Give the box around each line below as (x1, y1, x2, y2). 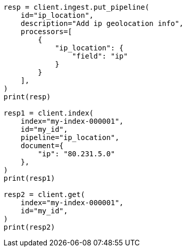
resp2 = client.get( (4, 190, 85, 199)
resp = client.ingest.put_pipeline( (4, 3, 149, 11)
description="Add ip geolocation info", (20, 19, 184, 27)
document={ (20, 142, 64, 150)
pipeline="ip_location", (20, 133, 119, 142)
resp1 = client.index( (4, 109, 94, 117)
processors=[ (20, 27, 72, 36)
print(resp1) (4, 174, 55, 182)
